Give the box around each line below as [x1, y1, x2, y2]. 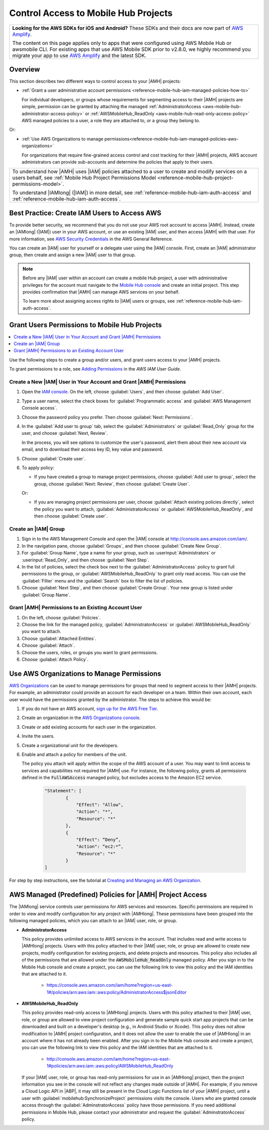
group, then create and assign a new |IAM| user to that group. [9, 252, 136, 258]
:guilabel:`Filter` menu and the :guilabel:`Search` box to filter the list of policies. [21, 577, 184, 583]
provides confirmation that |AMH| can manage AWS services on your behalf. [22, 289, 179, 295]
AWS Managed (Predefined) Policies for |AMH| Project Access [9, 891, 207, 899]
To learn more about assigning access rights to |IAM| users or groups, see [22, 298, 175, 304]
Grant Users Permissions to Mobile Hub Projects [9, 321, 162, 329]
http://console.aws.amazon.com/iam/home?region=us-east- [46, 1056, 171, 1062]
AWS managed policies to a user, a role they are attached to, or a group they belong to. [21, 118, 200, 124]
